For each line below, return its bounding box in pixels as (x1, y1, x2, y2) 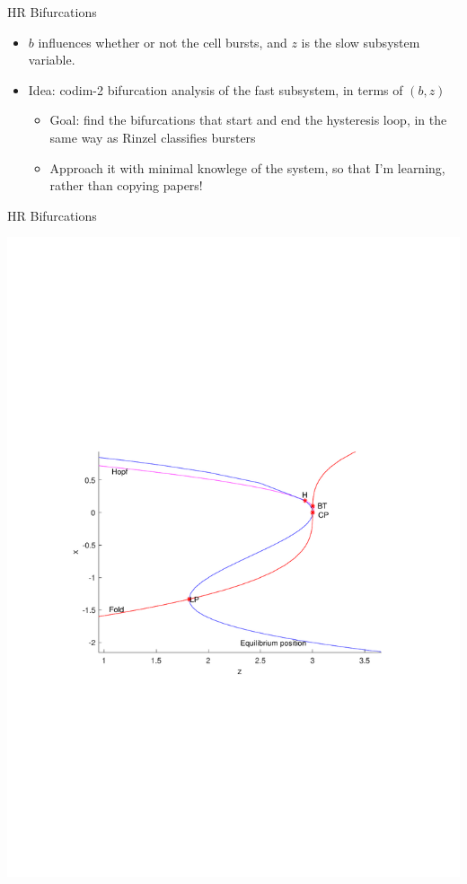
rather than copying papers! (49, 176, 203, 195)
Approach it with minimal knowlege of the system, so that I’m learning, (49, 158, 445, 177)
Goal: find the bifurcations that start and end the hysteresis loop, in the (49, 110, 447, 129)
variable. (28, 50, 75, 69)
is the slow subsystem (301, 32, 420, 51)
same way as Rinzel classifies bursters (49, 127, 256, 146)
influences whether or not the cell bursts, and (38, 32, 287, 51)
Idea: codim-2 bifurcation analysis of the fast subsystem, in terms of (28, 80, 403, 99)
